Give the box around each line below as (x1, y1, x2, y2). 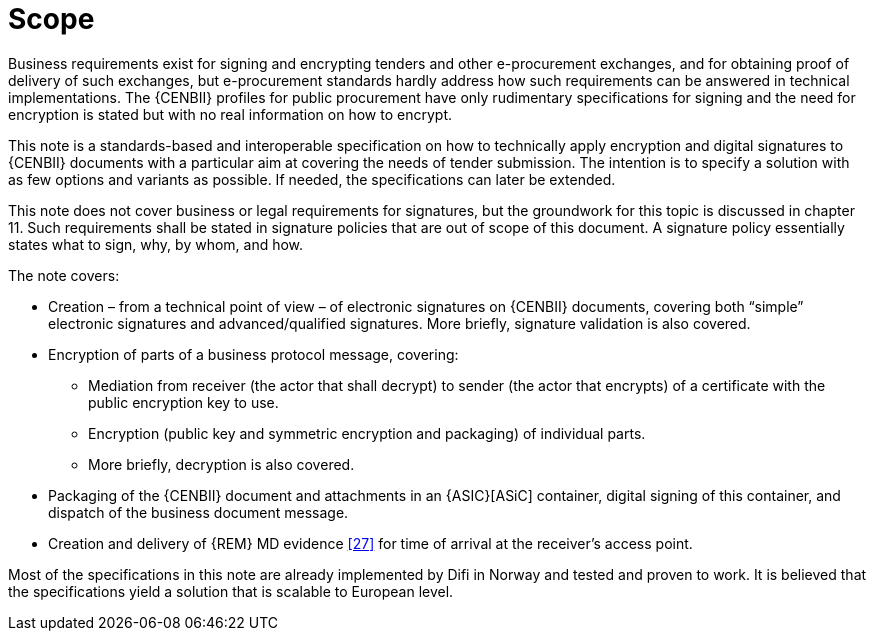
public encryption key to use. (88, 393, 279, 411)
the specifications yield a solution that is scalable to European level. (8, 582, 454, 600)
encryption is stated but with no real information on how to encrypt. (8, 105, 452, 123)
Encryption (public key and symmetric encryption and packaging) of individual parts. (88, 424, 646, 442)
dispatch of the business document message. (48, 503, 349, 521)
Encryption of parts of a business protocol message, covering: (48, 345, 459, 363)
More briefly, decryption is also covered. (88, 455, 355, 473)
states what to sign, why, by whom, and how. (8, 235, 304, 253)
